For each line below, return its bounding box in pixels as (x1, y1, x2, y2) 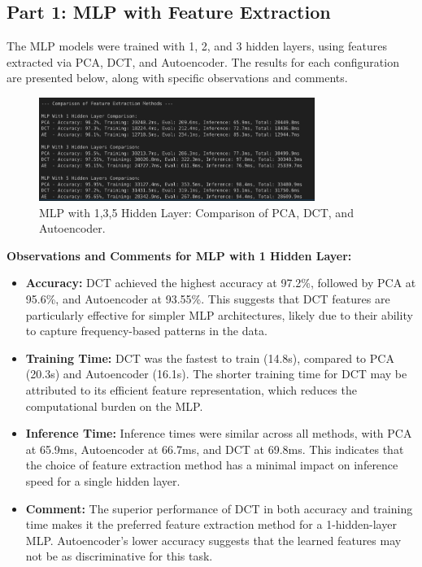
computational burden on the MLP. (25, 397, 203, 414)
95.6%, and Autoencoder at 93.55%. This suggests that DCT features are (25, 290, 390, 307)
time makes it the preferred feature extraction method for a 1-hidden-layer (25, 516, 397, 533)
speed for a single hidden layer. (25, 472, 181, 489)
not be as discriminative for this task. (25, 547, 213, 565)
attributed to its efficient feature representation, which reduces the (25, 381, 357, 398)
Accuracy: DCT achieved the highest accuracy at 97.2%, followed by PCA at (25, 274, 416, 291)
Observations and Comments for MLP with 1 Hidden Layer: (7, 246, 352, 264)
